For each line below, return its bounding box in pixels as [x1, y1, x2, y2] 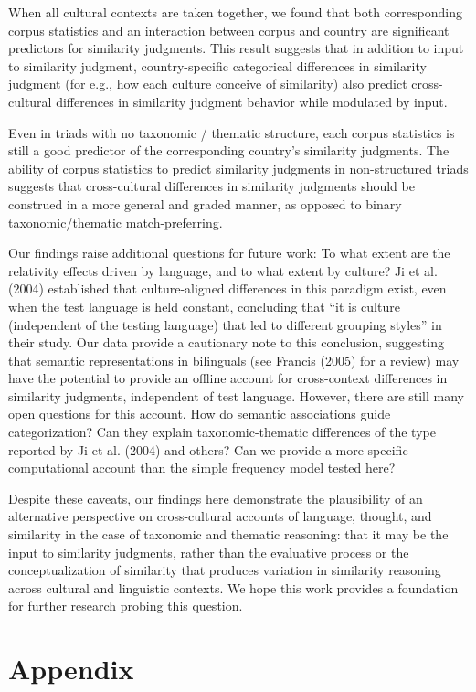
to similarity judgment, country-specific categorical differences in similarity [8, 56, 427, 75]
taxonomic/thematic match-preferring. [8, 212, 223, 231]
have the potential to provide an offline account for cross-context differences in [8, 368, 448, 388]
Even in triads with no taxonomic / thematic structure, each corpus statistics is [8, 122, 455, 142]
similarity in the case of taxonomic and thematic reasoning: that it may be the [8, 525, 449, 544]
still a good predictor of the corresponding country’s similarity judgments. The [8, 141, 450, 160]
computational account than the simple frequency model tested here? [8, 458, 396, 477]
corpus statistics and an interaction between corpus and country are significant [8, 20, 450, 39]
